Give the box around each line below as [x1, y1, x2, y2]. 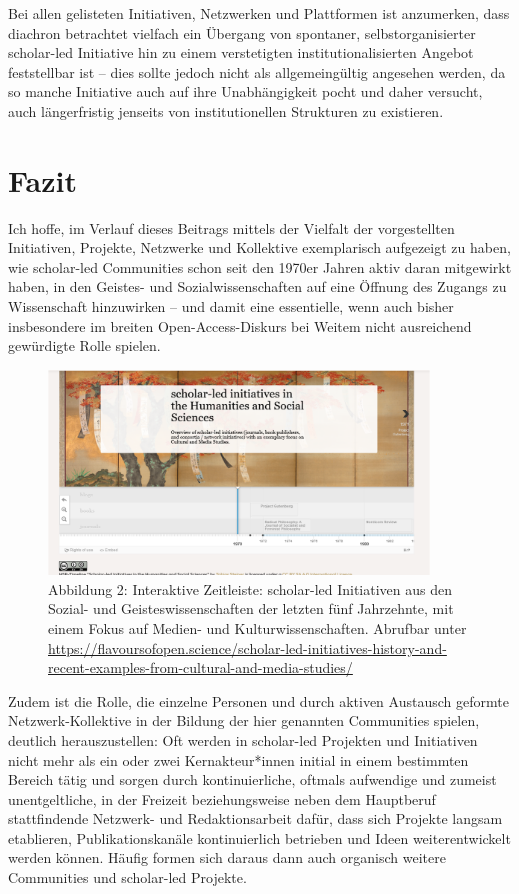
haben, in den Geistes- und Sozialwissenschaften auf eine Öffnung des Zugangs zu [8, 276, 507, 297]
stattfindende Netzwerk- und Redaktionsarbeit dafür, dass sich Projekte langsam [8, 808, 503, 829]
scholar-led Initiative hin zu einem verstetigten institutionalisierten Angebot [8, 42, 474, 63]
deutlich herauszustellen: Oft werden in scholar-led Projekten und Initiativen [8, 729, 478, 750]
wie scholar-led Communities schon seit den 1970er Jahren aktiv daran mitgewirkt [8, 256, 512, 277]
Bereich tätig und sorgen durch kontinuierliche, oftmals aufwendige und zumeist [8, 769, 497, 790]
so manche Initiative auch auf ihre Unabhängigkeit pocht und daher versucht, [8, 81, 483, 102]
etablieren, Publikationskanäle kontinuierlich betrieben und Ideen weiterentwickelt [8, 827, 511, 848]
